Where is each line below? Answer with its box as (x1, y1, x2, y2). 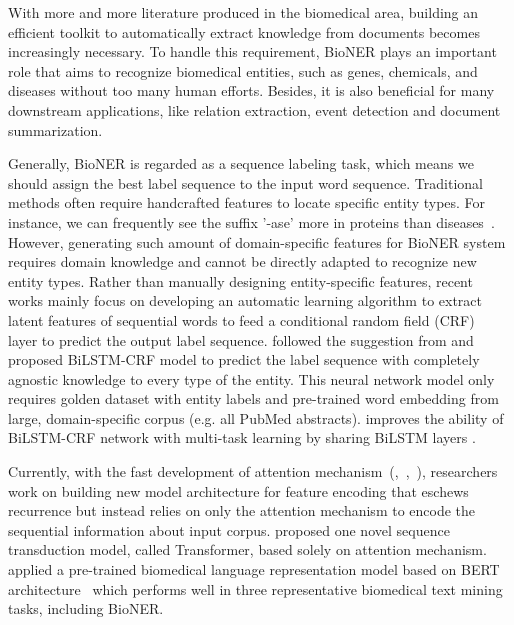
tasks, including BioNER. (8, 598, 164, 619)
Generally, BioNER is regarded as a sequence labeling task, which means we (8, 153, 474, 174)
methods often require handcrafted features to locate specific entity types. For (8, 192, 486, 213)
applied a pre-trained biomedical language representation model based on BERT (8, 559, 500, 580)
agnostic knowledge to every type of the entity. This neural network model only (8, 368, 495, 389)
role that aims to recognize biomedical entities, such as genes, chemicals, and (8, 60, 478, 81)
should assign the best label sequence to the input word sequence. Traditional (8, 172, 483, 193)
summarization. (8, 119, 103, 140)
